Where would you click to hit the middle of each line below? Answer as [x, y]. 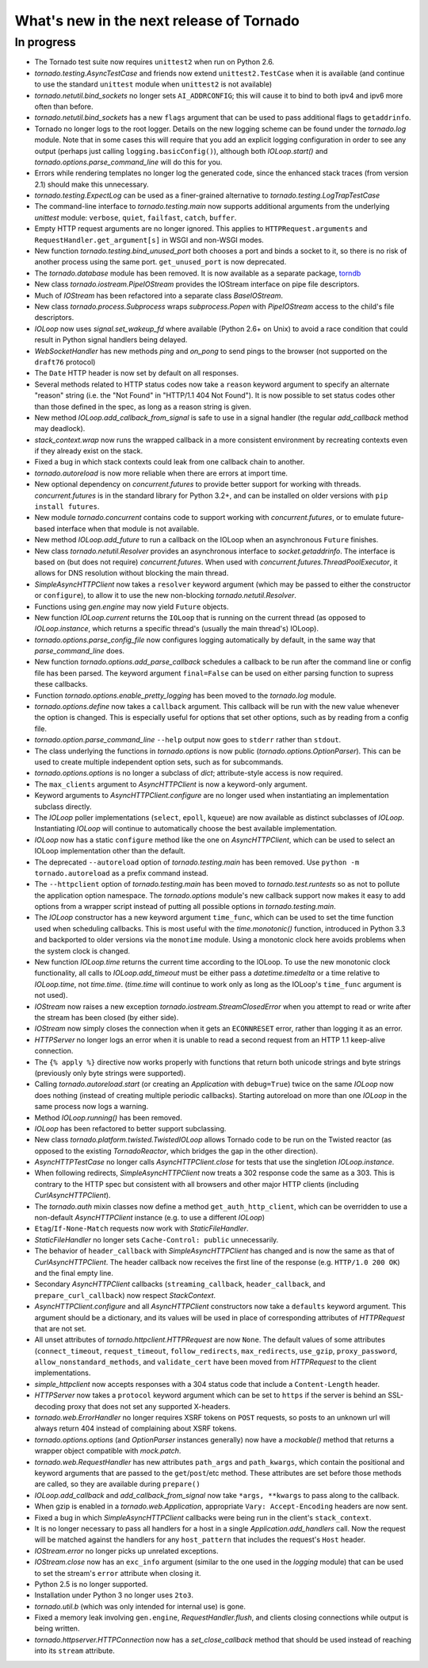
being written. [57, 1628]
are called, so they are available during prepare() [118, 1484]
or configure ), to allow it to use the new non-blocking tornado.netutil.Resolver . [166, 595]
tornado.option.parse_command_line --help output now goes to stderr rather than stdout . [188, 740]
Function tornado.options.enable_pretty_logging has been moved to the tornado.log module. [185, 695]
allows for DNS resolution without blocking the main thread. [132, 573]
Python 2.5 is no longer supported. [91, 1584]
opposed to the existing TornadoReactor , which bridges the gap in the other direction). [176, 1150]
